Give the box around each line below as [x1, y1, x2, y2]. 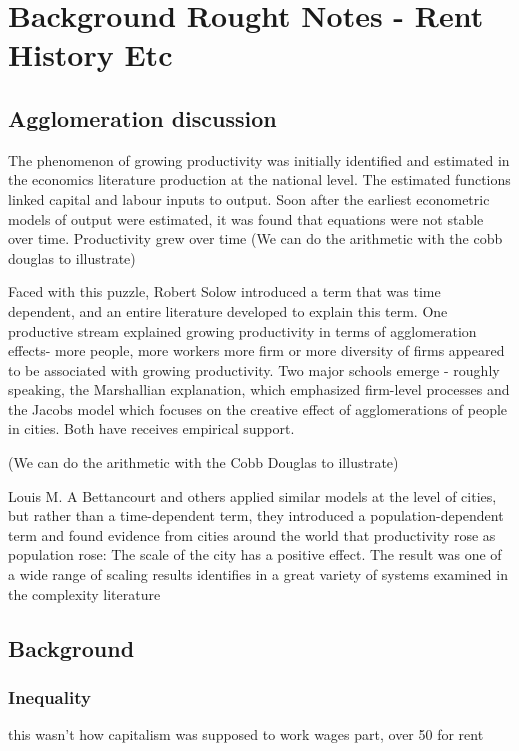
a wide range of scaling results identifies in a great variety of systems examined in [8, 564, 508, 585]
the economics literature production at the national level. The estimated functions [8, 169, 511, 190]
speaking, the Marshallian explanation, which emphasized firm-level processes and [8, 379, 510, 400]
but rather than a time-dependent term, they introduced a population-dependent [8, 505, 504, 526]
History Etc [8, 34, 173, 75]
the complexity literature [8, 583, 161, 604]
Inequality [8, 684, 91, 709]
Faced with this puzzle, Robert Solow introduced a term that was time [8, 281, 441, 302]
